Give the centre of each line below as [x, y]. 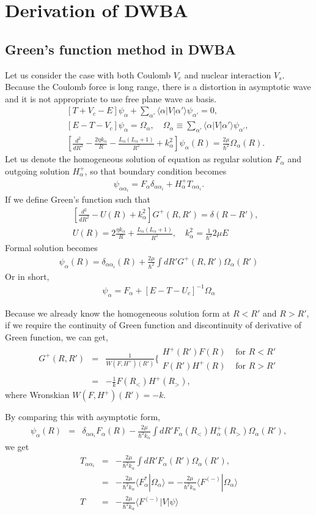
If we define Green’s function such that [78, 199]
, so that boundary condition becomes [156, 171]
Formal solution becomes [51, 248]
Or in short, [27, 276]
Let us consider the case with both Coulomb [88, 74]
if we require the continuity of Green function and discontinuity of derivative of [153, 325]
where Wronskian [37, 395]
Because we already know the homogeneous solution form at [118, 313]
